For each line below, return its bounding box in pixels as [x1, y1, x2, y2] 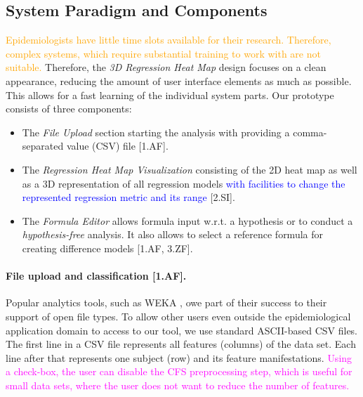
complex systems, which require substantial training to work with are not [6, 46, 321, 60]
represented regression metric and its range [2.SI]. [22, 190, 235, 204]
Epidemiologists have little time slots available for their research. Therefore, [6, 32, 331, 47]
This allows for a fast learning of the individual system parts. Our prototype [6, 87, 334, 102]
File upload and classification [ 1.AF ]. [6, 268, 187, 283]
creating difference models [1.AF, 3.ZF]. [22, 240, 193, 255]
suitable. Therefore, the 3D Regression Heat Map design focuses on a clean [6, 60, 326, 74]
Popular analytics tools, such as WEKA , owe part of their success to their [6, 295, 327, 310]
